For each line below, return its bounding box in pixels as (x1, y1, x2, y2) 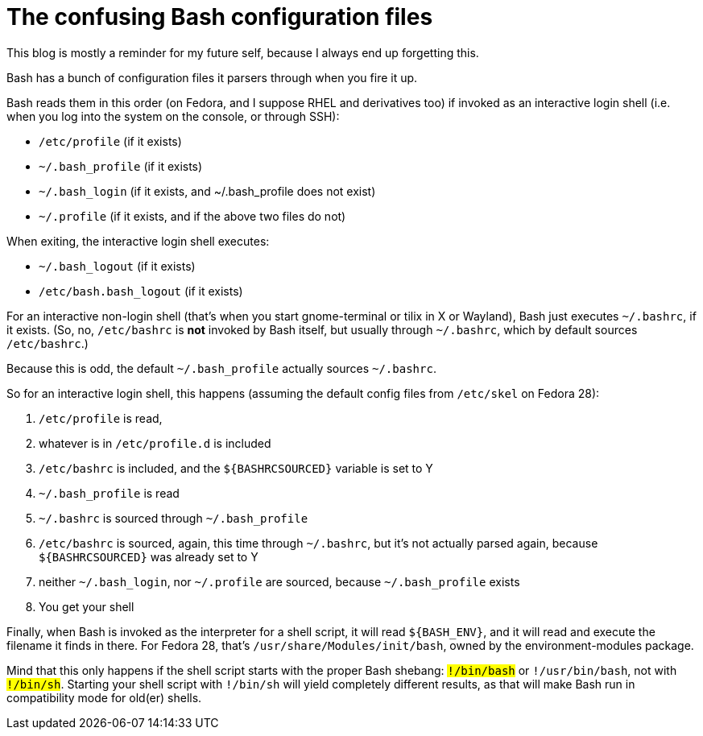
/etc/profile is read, (39, 411, 163, 425)
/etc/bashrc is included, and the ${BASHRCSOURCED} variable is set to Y (39, 461, 433, 475)
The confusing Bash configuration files (6, 3, 433, 31)
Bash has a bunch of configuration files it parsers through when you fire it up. (6, 70, 418, 85)
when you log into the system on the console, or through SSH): (6, 109, 340, 123)
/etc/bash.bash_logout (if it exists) (39, 283, 243, 298)
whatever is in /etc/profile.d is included (39, 436, 271, 450)
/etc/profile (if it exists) (39, 134, 182, 148)
